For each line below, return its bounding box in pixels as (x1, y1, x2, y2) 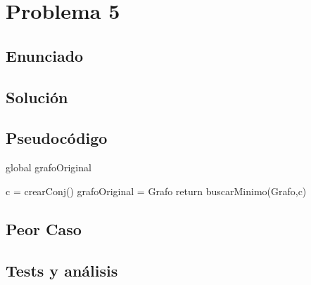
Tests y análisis (6, 259, 118, 281)
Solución (6, 86, 68, 107)
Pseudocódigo (6, 127, 108, 149)
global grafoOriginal (6, 160, 91, 175)
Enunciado (6, 44, 84, 66)
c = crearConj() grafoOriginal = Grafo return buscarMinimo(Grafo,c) (6, 183, 307, 198)
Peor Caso (6, 218, 82, 239)
